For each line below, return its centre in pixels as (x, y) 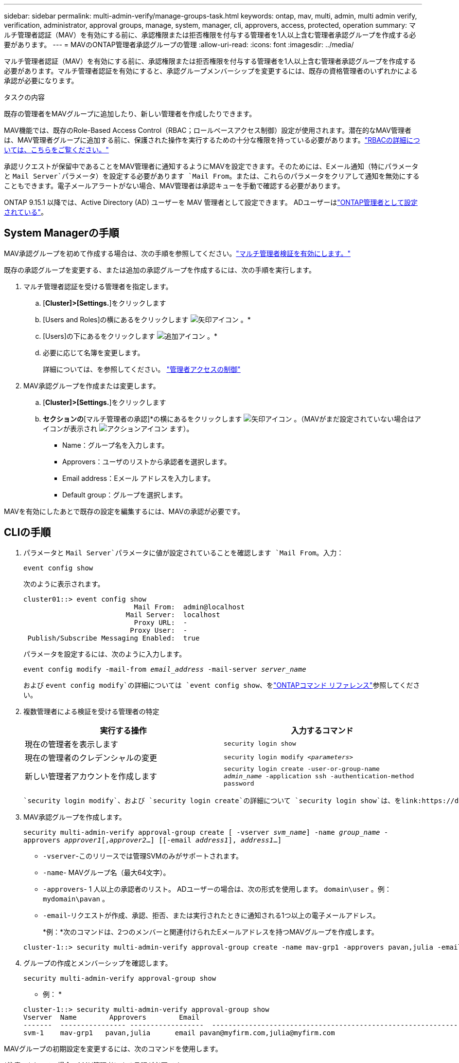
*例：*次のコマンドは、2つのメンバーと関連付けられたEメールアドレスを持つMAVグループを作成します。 (211, 932)
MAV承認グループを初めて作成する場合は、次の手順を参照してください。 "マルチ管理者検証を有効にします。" (177, 253)
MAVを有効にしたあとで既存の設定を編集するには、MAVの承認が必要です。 (124, 511)
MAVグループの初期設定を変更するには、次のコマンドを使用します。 (113, 1048)
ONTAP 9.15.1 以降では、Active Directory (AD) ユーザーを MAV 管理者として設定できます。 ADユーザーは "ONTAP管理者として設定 (211, 202)
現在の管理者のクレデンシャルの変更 (91, 758)
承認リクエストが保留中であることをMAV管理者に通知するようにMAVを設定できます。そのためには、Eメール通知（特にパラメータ (211, 166)
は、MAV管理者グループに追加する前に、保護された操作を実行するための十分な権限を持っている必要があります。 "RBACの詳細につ (212, 140)
